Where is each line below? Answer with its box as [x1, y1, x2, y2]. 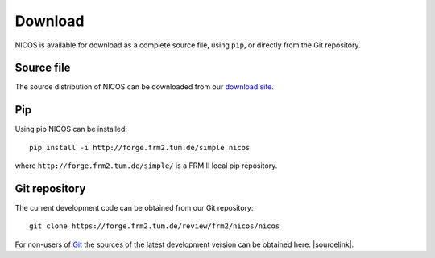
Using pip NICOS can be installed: [14, 125, 128, 134]
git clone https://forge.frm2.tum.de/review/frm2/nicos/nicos [29, 222, 280, 231]
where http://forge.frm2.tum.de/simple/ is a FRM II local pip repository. [14, 161, 278, 170]
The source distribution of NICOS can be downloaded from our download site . [14, 82, 274, 92]
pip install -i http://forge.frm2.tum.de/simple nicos [29, 143, 251, 152]
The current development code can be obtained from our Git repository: [14, 203, 254, 213]
